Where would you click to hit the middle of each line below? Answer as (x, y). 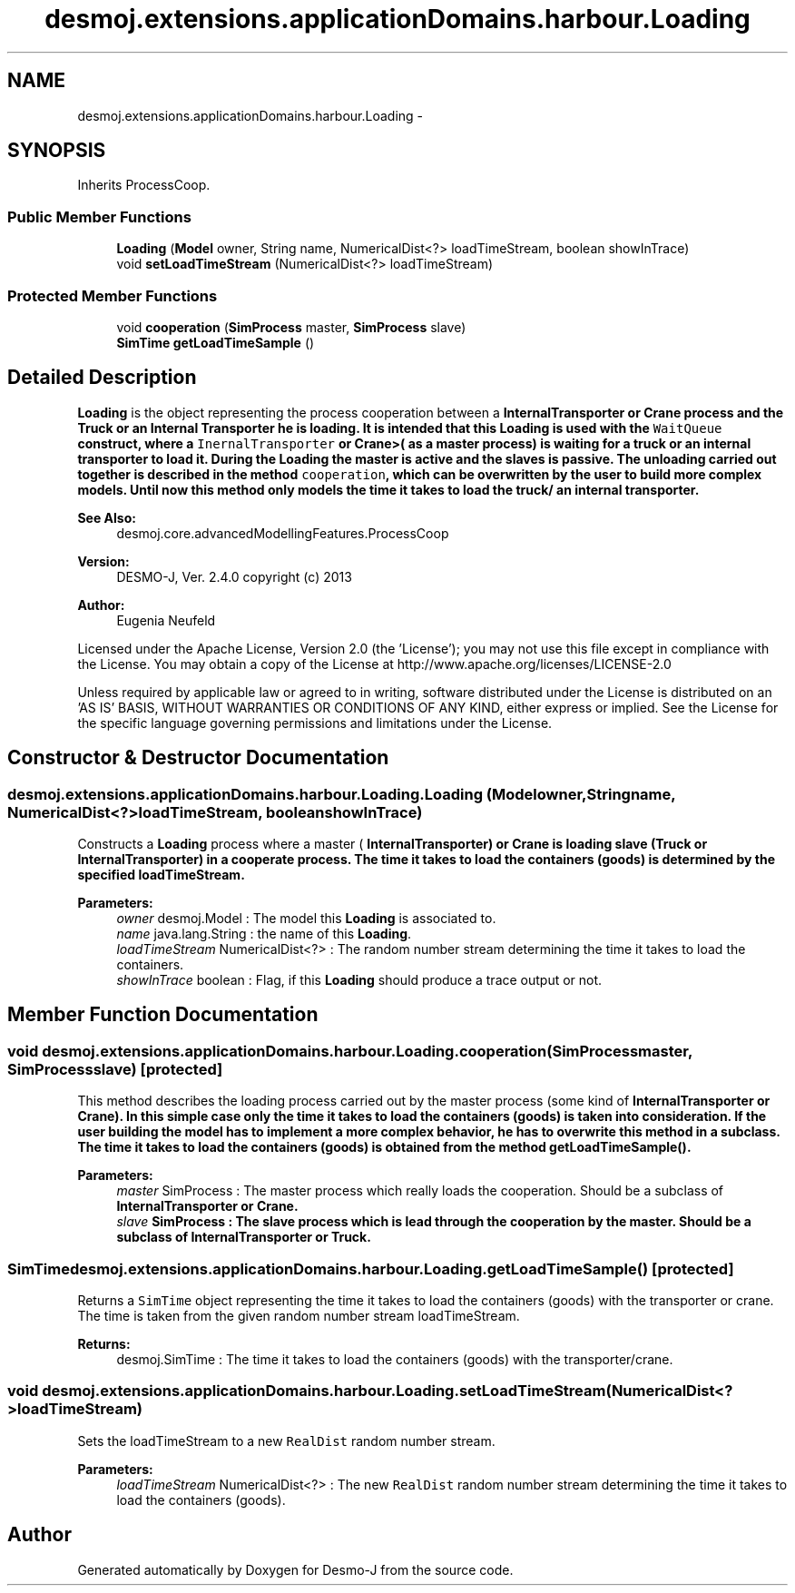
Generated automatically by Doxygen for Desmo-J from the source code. (295, 1569)
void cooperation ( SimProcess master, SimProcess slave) (291, 327)
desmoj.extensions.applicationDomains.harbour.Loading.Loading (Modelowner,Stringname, (342, 794)
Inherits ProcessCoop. (144, 185)
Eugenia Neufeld (166, 620)
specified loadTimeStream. (161, 875)
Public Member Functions (99, 216)
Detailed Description (102, 378)
